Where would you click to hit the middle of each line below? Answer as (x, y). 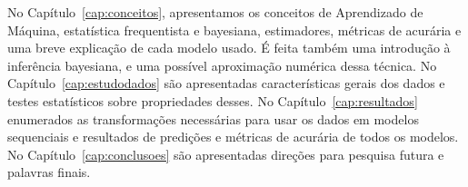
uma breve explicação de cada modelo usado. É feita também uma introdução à (229, 48)
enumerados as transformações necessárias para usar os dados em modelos (213, 118)
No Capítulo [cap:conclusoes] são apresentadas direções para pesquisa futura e (226, 154)
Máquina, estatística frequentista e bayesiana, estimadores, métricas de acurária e (234, 30)
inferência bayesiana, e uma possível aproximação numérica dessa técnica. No (222, 65)
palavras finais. (49, 172)
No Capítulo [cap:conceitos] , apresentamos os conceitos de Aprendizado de (215, 12)
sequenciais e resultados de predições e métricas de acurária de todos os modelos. (233, 137)
